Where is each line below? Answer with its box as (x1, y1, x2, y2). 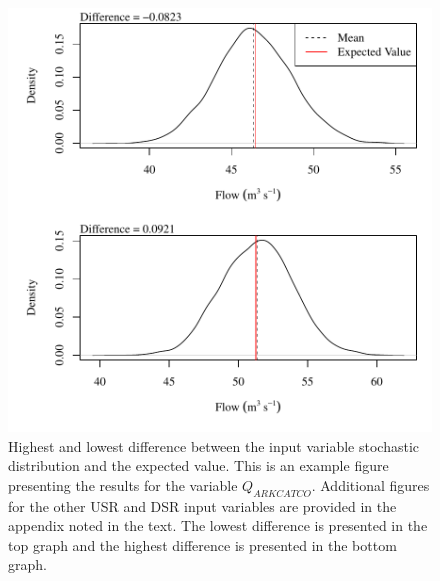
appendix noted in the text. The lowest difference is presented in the (8, 515, 428, 536)
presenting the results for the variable (8, 474, 238, 495)
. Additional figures (311, 474, 430, 495)
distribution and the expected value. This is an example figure (8, 455, 389, 476)
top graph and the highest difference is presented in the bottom (8, 534, 397, 555)
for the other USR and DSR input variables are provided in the (8, 495, 397, 516)
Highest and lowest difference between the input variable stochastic (8, 435, 420, 456)
